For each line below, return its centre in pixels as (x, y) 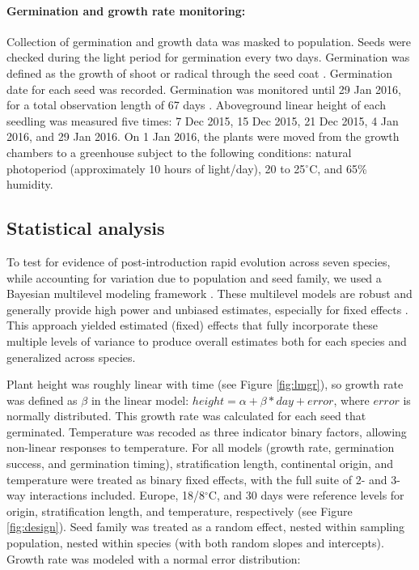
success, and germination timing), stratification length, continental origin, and (200, 464)
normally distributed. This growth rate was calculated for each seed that (186, 416)
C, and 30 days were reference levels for (306, 495)
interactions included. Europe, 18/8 (117, 495)
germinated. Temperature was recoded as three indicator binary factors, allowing (207, 431)
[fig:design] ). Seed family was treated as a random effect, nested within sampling (206, 527)
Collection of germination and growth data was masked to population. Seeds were (209, 41)
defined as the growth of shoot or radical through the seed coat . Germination (199, 72)
